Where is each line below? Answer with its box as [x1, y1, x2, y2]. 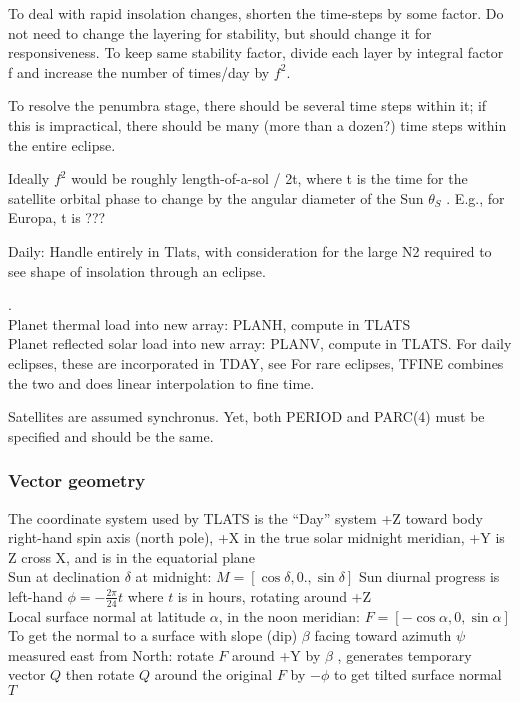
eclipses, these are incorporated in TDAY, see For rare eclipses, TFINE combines [8, 352, 504, 373]
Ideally [8, 168, 50, 189]
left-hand [8, 585, 63, 606]
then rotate [65, 664, 135, 685]
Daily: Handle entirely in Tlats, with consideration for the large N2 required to [8, 240, 492, 261]
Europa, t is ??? [8, 207, 106, 228]
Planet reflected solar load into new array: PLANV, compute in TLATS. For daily [8, 333, 512, 354]
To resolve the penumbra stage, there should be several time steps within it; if [8, 95, 487, 116]
